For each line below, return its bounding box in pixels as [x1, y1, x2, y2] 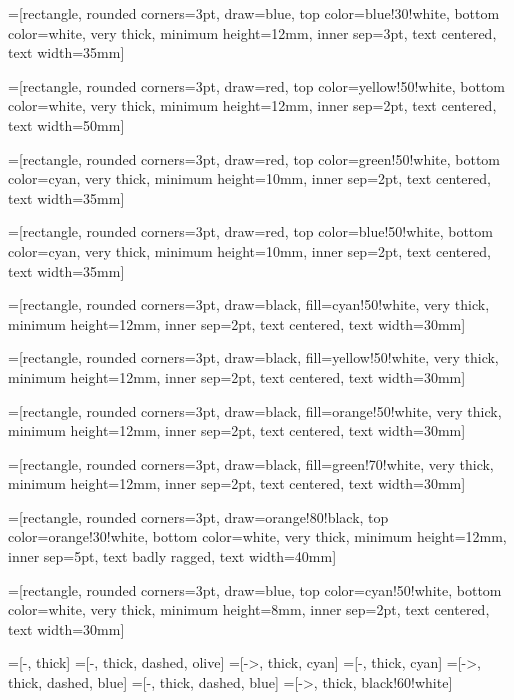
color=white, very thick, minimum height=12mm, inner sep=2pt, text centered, [8, 95, 497, 116]
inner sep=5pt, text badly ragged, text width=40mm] [8, 546, 337, 567]
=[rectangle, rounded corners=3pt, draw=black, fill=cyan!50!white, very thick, [8, 294, 490, 315]
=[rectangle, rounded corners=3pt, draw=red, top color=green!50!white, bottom [8, 148, 500, 169]
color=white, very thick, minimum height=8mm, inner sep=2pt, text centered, [8, 599, 490, 620]
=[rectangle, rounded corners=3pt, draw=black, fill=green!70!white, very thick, [8, 453, 494, 474]
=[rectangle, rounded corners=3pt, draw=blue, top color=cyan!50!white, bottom [8, 579, 502, 600]
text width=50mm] [8, 114, 125, 135]
